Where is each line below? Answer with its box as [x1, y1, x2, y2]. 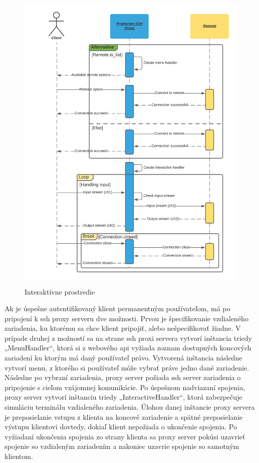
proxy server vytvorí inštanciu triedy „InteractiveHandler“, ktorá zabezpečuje [5, 392, 242, 402]
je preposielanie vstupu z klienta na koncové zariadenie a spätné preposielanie [5, 411, 243, 422]
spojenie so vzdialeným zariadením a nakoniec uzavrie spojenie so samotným [5, 441, 239, 451]
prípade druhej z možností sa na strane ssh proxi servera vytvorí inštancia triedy [5, 332, 252, 343]
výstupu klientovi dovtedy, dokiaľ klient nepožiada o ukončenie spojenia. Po [5, 421, 237, 432]
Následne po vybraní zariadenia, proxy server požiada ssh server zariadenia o [5, 372, 241, 383]
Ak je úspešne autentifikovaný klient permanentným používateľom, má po [5, 303, 230, 314]
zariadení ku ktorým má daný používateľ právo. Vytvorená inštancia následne [5, 352, 242, 363]
